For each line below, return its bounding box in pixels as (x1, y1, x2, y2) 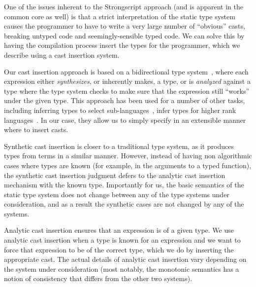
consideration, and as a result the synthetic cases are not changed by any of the (4, 199, 244, 209)
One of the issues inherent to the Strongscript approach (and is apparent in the (4, 1, 243, 11)
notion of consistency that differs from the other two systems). (4, 273, 192, 284)
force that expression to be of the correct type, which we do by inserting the (4, 244, 234, 254)
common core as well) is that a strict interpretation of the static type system (4, 11, 235, 21)
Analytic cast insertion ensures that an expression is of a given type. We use (4, 225, 234, 235)
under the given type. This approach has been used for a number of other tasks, (4, 95, 245, 106)
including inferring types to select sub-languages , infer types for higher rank (4, 105, 236, 115)
